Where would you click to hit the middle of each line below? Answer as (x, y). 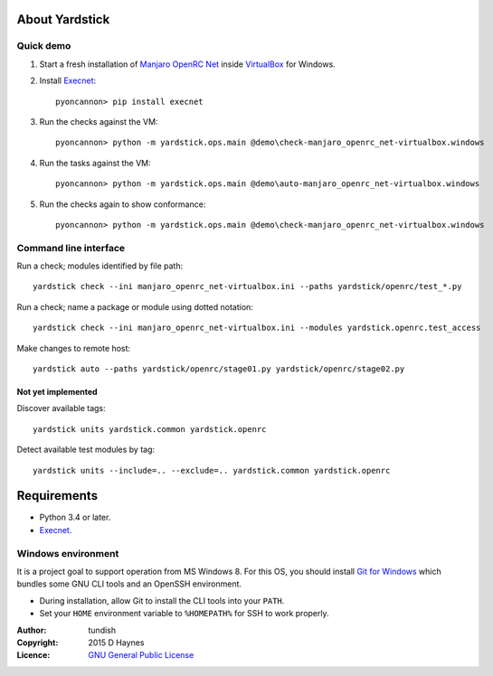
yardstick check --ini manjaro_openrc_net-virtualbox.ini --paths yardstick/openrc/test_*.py (247, 286)
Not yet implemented (57, 391)
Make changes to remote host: (74, 348)
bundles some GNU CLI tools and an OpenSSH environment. (129, 584)
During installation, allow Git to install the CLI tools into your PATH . (162, 600)
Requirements (57, 496)
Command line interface (71, 248)
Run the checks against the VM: (99, 121)
